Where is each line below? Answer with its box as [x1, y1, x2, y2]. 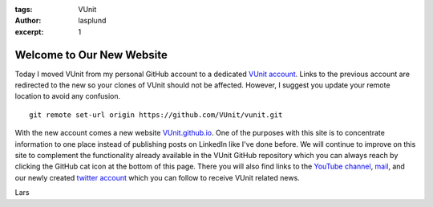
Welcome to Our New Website [14, 48, 168, 62]
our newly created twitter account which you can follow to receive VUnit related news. [14, 172, 300, 182]
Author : [14, 16, 42, 26]
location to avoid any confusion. [14, 91, 121, 101]
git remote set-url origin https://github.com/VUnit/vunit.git [29, 110, 283, 120]
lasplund [78, 16, 107, 26]
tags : [14, 5, 33, 14]
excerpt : [14, 26, 44, 36]
